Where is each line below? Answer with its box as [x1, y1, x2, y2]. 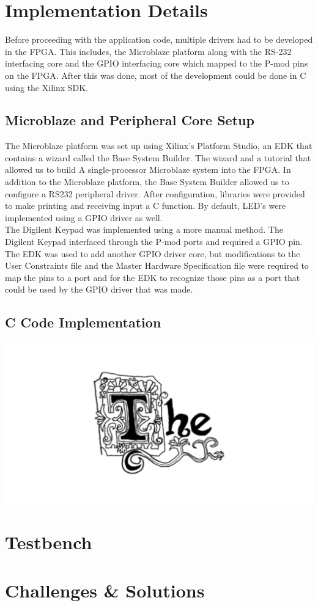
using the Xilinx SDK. [5, 81, 89, 93]
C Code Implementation [5, 313, 161, 332]
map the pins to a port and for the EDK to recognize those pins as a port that [5, 271, 300, 283]
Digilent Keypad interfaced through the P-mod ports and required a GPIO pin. [5, 235, 303, 248]
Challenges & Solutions [5, 577, 205, 602]
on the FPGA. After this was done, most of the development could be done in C [5, 68, 306, 81]
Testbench [5, 530, 92, 555]
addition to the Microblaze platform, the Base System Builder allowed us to [5, 175, 289, 188]
